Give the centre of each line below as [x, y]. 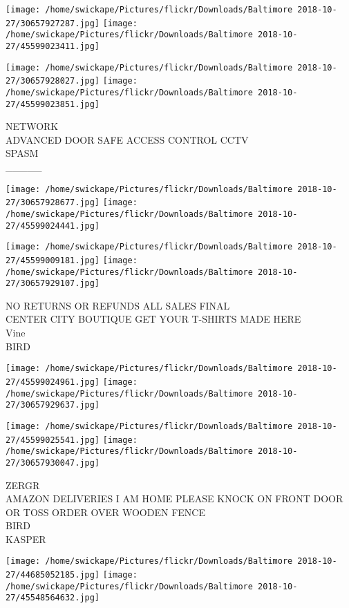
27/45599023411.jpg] [53, 46]
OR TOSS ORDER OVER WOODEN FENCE [105, 512]
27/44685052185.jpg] [53, 575]
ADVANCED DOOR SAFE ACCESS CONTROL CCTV [127, 139]
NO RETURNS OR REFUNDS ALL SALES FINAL [118, 305]
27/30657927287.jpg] [53, 23]
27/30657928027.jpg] [53, 81]
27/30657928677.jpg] [53, 203]
